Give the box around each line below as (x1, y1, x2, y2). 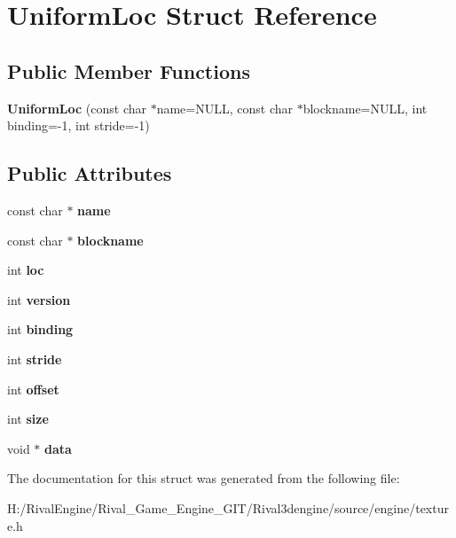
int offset (7, 379, 59, 398)
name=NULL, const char (156, 98, 293, 117)
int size (7, 409, 49, 428)
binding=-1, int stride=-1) (7, 116, 150, 135)
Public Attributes (7, 160, 172, 187)
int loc (7, 261, 44, 279)
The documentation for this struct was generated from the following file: (7, 469, 400, 487)
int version (7, 290, 71, 308)
